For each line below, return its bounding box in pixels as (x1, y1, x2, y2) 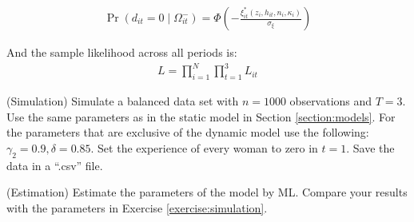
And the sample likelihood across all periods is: (6, 44, 237, 61)
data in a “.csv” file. (6, 157, 103, 173)
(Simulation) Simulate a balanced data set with (6, 92, 239, 109)
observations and (289, 92, 372, 109)
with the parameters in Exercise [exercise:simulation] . (6, 199, 268, 216)
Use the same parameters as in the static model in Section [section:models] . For (6, 108, 396, 125)
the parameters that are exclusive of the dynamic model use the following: (6, 124, 369, 141)
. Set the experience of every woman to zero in (90, 139, 318, 156)
